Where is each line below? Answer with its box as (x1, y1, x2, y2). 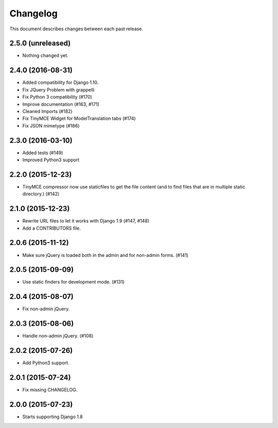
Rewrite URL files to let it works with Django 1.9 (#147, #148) (22, 218, 149, 224)
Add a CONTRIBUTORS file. (22, 225, 81, 231)
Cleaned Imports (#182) (22, 108, 73, 114)
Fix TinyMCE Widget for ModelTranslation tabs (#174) (22, 116, 136, 122)
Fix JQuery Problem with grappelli (22, 86, 95, 92)
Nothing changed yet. (22, 52, 69, 59)
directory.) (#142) (22, 191, 60, 197)
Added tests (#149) (22, 150, 63, 156)
